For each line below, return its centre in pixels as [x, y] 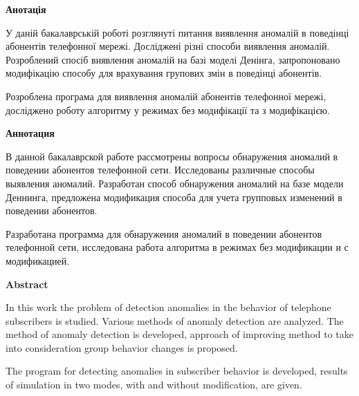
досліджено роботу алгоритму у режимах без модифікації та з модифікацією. [168, 110]
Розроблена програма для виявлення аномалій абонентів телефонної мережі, [166, 96]
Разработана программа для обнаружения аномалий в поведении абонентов [164, 233]
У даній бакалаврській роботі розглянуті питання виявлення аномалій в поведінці [177, 32]
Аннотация [30, 133]
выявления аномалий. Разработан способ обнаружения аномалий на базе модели [175, 183]
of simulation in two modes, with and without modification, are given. [154, 385]
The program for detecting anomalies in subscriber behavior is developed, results [177, 371]
